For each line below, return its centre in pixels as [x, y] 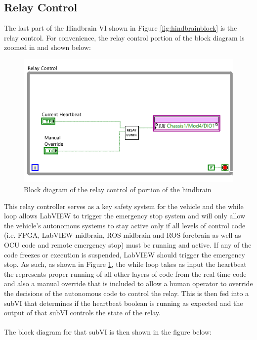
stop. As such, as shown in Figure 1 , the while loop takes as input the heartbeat [125, 264]
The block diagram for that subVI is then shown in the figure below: [108, 332]
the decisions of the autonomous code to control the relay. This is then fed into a [127, 293]
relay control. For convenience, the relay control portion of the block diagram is [124, 37]
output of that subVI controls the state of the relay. [82, 313]
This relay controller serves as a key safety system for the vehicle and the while [124, 206]
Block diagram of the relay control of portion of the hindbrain [118, 190]
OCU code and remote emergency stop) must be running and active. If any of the [128, 245]
